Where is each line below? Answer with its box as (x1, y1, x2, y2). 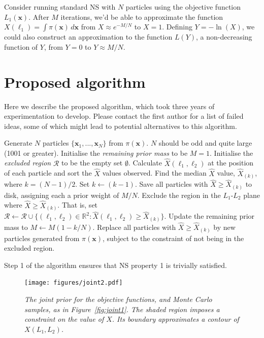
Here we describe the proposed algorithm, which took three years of (4, 100, 215, 111)
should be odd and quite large (158, 138, 252, 148)
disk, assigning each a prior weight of (4, 189, 119, 200)
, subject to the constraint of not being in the (102, 232, 244, 243)
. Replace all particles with (92, 222, 176, 232)
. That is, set (57, 199, 98, 210)
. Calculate (128, 157, 162, 168)
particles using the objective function (125, 2, 241, 12)
